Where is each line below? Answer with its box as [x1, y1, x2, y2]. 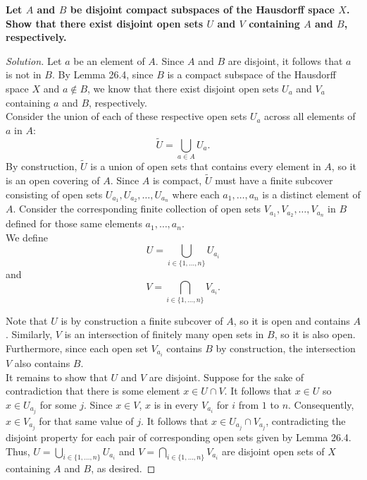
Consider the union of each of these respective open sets [6, 109, 247, 124]
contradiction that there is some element [6, 383, 180, 398]
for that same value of [39, 413, 134, 428]
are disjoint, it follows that [228, 53, 343, 68]
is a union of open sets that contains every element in [90, 159, 321, 174]
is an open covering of [6, 172, 100, 187]
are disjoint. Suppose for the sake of [149, 369, 304, 384]
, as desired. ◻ [91, 461, 156, 476]
